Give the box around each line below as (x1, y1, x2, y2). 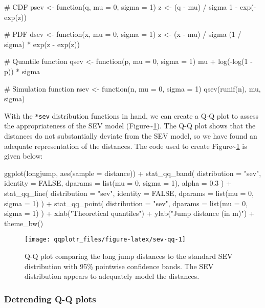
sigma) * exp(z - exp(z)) (4, 38, 80, 49)
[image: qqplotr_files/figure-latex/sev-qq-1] (25, 236, 186, 244)
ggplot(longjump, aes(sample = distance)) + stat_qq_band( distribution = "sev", (4, 167, 261, 178)
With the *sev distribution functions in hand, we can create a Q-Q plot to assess (4, 110, 259, 121)
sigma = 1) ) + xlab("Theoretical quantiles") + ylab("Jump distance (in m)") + (4, 208, 255, 218)
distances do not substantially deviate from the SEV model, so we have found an (4, 130, 257, 141)
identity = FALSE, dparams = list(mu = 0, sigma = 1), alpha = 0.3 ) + (4, 178, 232, 188)
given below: (4, 150, 43, 161)
